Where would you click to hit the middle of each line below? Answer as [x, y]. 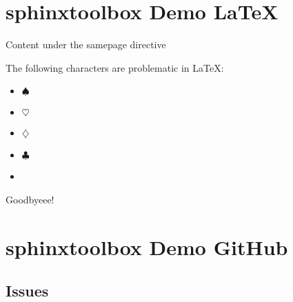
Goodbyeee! [30, 199]
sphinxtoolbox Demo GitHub [147, 246]
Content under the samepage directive [86, 44]
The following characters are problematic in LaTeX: [115, 67]
